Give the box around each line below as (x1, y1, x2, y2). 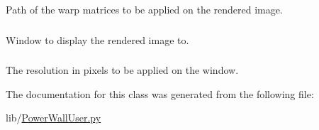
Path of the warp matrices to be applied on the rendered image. (6, 2, 283, 16)
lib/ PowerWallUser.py (6, 110, 101, 125)
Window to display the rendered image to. (6, 32, 189, 47)
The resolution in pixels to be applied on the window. (6, 63, 239, 77)
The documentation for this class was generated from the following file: (6, 86, 314, 101)
